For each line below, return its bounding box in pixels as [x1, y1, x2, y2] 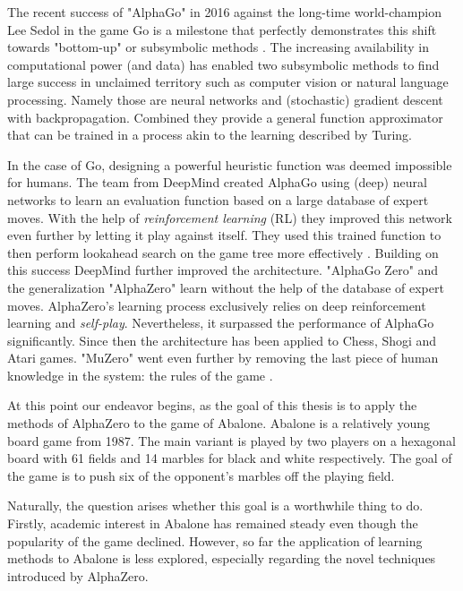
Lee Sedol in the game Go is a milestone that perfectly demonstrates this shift [7, 20, 437, 39]
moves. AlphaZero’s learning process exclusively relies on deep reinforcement [7, 295, 426, 314]
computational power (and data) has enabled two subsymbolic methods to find [7, 55, 440, 73]
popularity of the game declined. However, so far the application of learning [7, 531, 423, 550]
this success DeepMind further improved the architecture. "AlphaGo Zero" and [7, 261, 439, 279]
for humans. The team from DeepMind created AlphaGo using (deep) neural [7, 173, 427, 192]
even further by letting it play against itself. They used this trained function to [7, 226, 442, 244]
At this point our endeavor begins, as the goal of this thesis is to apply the [7, 396, 417, 415]
